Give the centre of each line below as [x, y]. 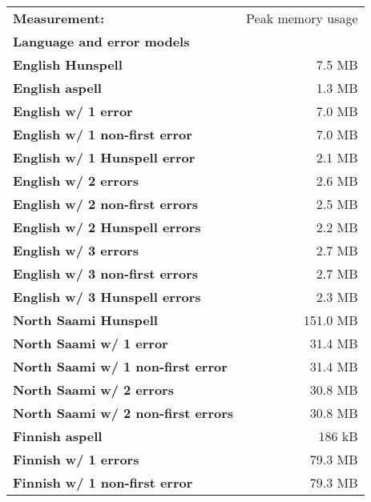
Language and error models [101, 41]
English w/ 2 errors [76, 181]
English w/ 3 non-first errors [106, 273]
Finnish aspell [58, 436]
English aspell [57, 88]
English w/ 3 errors [76, 250]
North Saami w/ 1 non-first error [120, 366]
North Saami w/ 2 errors [93, 390]
